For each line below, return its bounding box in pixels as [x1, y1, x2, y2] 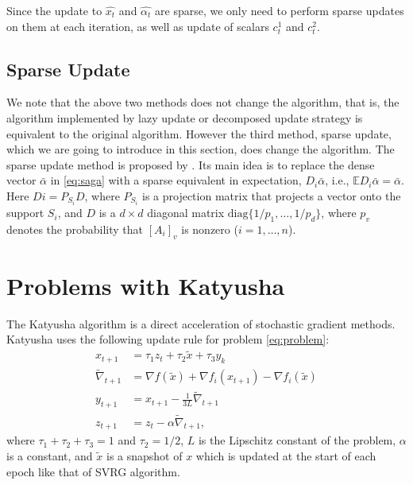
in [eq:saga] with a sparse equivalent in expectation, [50, 172, 302, 188]
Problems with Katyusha [6, 269, 285, 301]
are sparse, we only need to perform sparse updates [155, 2, 404, 18]
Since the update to [6, 2, 102, 18]
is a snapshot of [106, 447, 183, 464]
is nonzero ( [181, 220, 238, 237]
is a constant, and [6, 447, 93, 464]
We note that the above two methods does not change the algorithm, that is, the [6, 94, 399, 111]
